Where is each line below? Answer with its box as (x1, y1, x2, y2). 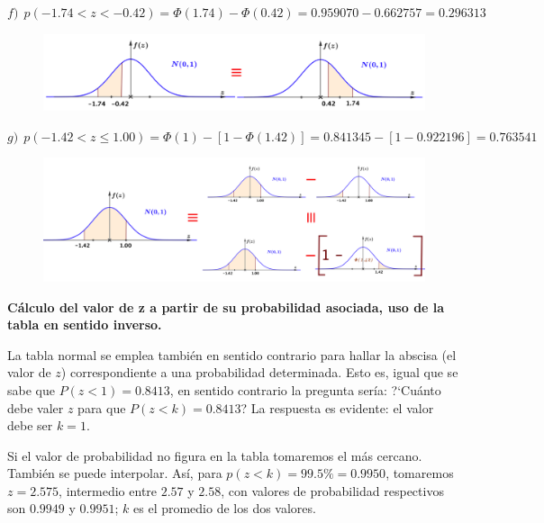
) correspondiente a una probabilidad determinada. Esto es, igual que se (60, 363, 458, 382)
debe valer (7, 398, 64, 417)
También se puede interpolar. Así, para (7, 464, 222, 482)
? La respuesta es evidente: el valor (240, 398, 434, 417)
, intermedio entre (59, 481, 158, 500)
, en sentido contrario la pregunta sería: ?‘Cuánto (169, 380, 441, 399)
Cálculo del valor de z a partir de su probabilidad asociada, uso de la (7, 297, 445, 316)
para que (77, 398, 126, 417)
